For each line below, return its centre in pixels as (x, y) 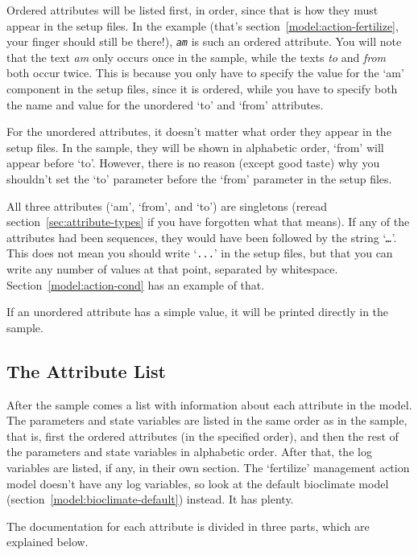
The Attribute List (86, 370)
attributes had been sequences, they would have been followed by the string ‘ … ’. (202, 237)
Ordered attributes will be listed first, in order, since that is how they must (192, 10)
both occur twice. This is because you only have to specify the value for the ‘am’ (205, 73)
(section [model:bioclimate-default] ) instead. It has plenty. (150, 499)
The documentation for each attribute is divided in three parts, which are (188, 526)
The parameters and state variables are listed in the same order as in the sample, (207, 420)
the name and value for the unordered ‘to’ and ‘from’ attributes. (165, 104)
